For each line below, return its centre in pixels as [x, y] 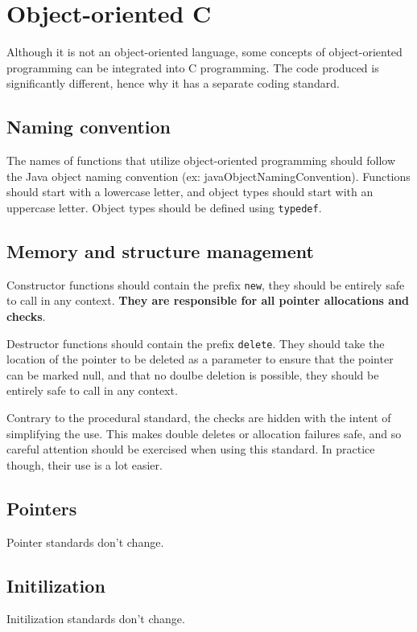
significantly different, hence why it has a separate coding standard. [173, 83]
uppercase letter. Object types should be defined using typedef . [164, 207]
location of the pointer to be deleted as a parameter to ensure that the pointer [200, 359]
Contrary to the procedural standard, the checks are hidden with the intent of [199, 418]
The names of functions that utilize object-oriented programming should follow [201, 160]
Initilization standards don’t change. [96, 619]
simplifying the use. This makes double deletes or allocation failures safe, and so [204, 433]
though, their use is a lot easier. [85, 464]
